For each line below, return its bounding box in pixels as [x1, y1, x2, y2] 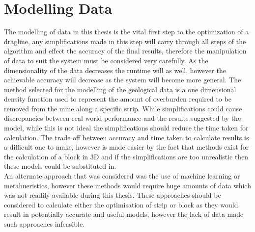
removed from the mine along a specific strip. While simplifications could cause [4, 103, 242, 113]
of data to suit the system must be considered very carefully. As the [4, 55, 208, 65]
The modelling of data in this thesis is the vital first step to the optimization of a [4, 26, 249, 37]
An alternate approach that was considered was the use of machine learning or [4, 171, 240, 181]
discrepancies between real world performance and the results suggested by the [4, 113, 241, 123]
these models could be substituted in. [4, 161, 116, 171]
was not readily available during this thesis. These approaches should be [4, 190, 221, 200]
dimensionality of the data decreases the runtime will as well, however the [4, 65, 226, 75]
